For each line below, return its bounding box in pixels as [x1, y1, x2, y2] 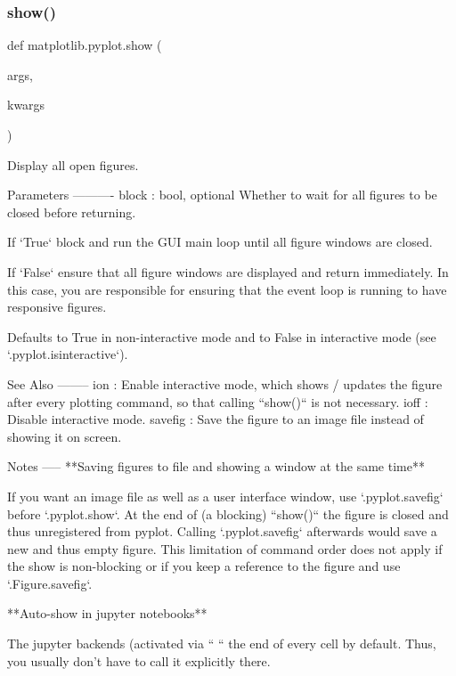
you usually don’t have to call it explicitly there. [7, 651, 271, 670]
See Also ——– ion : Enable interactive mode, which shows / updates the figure [7, 374, 443, 393]
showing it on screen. [7, 427, 122, 445]
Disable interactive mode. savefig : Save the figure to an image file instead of [7, 410, 424, 428]
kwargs [7, 95, 45, 114]
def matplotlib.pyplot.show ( [7, 36, 162, 54]
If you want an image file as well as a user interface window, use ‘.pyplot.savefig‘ [7, 486, 444, 505]
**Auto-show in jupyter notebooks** [7, 604, 208, 623]
